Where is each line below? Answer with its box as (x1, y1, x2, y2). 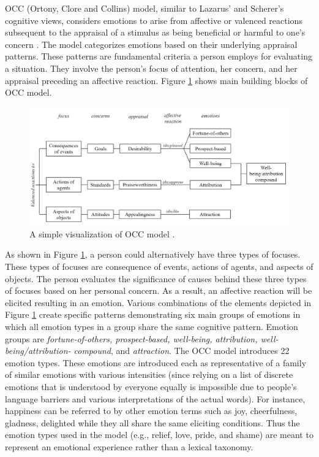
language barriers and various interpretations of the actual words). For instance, (5, 392, 306, 405)
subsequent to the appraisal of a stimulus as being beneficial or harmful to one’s (5, 26, 306, 39)
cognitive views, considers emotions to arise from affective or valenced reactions (5, 13, 302, 26)
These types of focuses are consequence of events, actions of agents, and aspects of (5, 260, 313, 273)
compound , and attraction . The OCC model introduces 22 (73, 344, 290, 357)
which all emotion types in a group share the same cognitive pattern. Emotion (5, 320, 298, 333)
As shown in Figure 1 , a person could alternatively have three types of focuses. (5, 248, 301, 261)
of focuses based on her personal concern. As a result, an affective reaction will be (5, 284, 312, 297)
